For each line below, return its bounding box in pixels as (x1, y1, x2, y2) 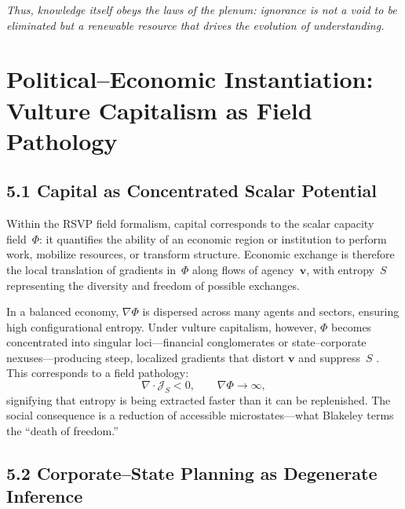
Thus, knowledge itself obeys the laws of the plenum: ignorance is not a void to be (6, 2, 397, 17)
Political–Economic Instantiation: (6, 63, 374, 95)
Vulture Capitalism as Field (6, 93, 312, 126)
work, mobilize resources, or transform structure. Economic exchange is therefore (6, 246, 395, 262)
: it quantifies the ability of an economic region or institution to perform (39, 230, 387, 247)
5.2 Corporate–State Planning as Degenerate (6, 461, 378, 485)
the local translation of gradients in (6, 261, 177, 277)
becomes (331, 318, 372, 335)
